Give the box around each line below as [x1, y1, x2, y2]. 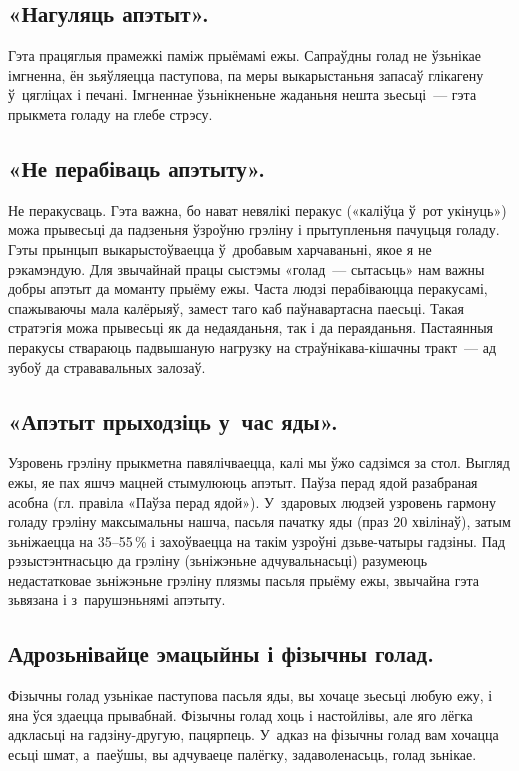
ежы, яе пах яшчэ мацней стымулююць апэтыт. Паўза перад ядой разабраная [8, 471, 478, 492]
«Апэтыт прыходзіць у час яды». [8, 405, 338, 436]
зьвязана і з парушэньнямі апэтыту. [8, 589, 226, 610]
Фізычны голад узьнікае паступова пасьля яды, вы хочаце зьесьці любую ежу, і [8, 685, 493, 706]
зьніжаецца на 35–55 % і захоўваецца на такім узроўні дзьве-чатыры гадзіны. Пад [8, 530, 506, 551]
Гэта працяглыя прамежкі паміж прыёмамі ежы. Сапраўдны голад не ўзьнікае [8, 45, 482, 66]
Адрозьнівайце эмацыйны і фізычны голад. [8, 638, 434, 669]
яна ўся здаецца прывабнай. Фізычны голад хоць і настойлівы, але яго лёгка [8, 704, 473, 725]
